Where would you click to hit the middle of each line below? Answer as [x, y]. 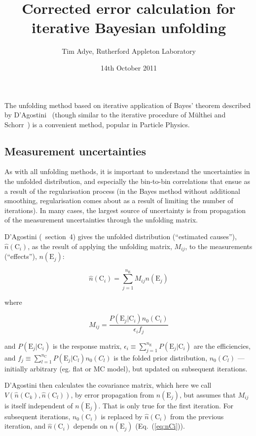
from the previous [197, 416]
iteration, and [25, 426]
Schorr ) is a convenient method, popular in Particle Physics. [97, 124]
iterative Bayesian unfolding [129, 27]
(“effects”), [21, 256]
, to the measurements [219, 246]
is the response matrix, [87, 345]
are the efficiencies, [222, 345]
